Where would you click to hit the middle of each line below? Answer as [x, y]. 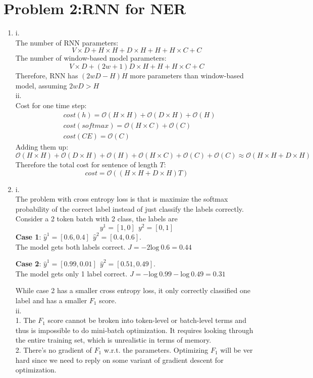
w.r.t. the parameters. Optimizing [156, 349]
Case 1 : [28, 237]
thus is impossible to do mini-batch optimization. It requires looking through [134, 330]
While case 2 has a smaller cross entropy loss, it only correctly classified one [133, 290]
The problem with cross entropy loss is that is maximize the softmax [122, 199]
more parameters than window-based [187, 75]
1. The [25, 320]
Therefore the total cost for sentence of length [86, 164]
